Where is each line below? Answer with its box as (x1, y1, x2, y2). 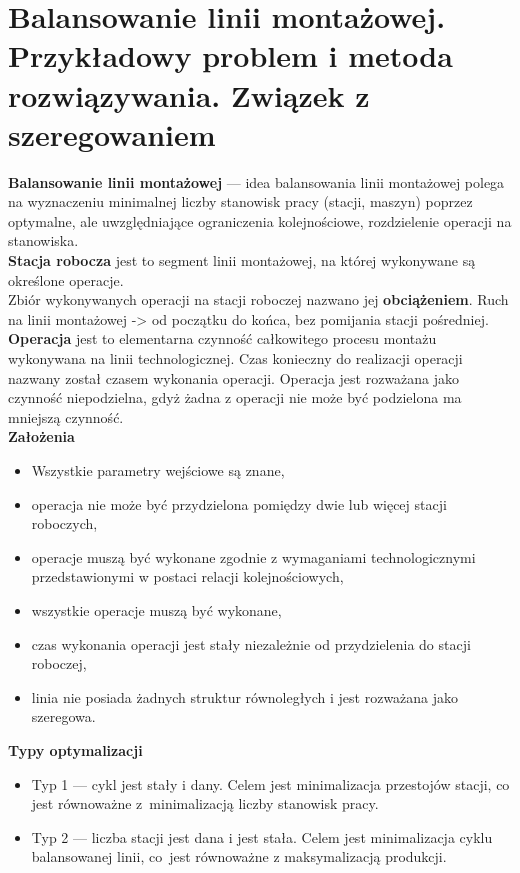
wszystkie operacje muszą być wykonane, (31, 599, 282, 620)
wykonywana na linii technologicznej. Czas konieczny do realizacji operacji (8, 348, 463, 369)
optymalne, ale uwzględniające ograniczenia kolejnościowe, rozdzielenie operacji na (8, 210, 512, 231)
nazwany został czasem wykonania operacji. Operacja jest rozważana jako (8, 367, 460, 388)
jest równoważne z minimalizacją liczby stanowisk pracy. (31, 793, 379, 814)
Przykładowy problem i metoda (8, 35, 453, 76)
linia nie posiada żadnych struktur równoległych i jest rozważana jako (31, 686, 459, 707)
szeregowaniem (8, 113, 216, 154)
